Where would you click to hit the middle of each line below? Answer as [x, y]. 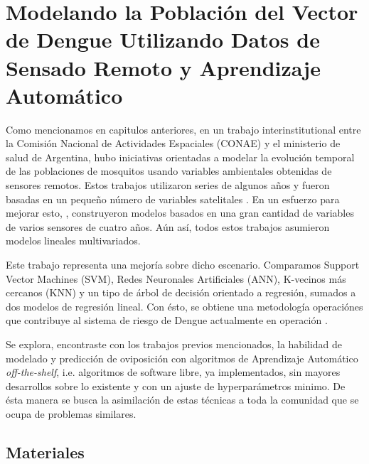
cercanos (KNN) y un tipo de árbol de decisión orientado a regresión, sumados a [181, 292]
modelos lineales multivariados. [73, 241]
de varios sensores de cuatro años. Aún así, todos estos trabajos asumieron [168, 226]
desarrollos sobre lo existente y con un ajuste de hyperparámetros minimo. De [176, 385]
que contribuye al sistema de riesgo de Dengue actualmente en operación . [167, 320]
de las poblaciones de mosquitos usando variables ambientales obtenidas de [169, 171]
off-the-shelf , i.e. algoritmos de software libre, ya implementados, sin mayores [173, 372]
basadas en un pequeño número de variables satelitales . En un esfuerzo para [173, 199]
